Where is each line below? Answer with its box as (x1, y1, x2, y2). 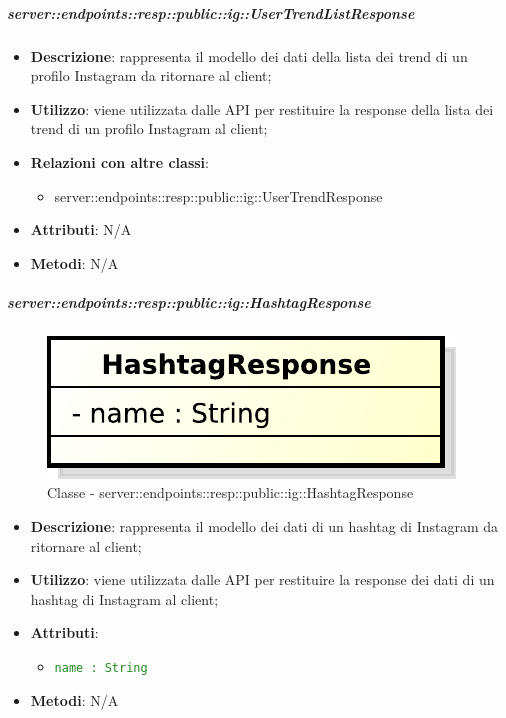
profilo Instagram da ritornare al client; (30, 65, 272, 86)
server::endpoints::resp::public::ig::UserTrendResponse (54, 185, 383, 206)
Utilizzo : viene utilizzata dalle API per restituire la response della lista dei (30, 98, 494, 119)
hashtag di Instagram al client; (30, 588, 219, 609)
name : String (54, 661, 148, 676)
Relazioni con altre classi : (30, 151, 209, 172)
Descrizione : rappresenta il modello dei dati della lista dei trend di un (30, 45, 468, 66)
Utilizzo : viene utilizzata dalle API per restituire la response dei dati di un (30, 569, 495, 590)
